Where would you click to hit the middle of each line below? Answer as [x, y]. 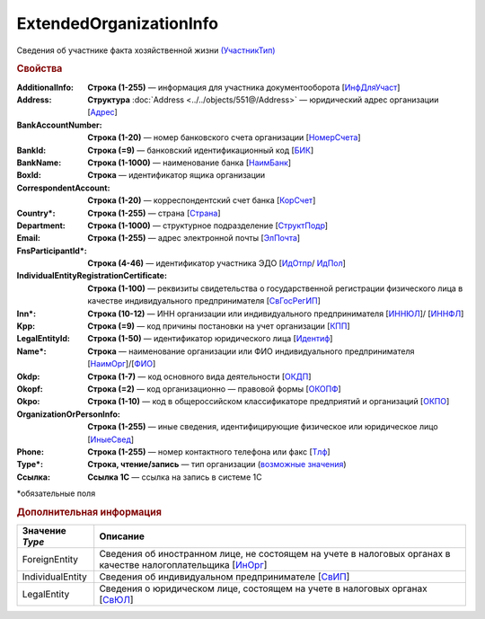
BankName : [39, 163]
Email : [28, 238]
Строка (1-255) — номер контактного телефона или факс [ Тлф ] [209, 451]
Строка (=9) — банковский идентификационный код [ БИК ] [201, 150]
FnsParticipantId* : [52, 251]
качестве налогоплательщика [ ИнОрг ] [183, 565]
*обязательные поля [56, 493]
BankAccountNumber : [59, 125]
